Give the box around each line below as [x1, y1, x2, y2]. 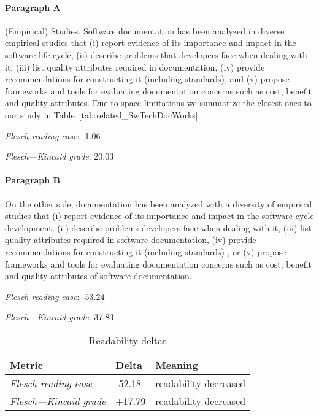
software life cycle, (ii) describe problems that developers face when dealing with [5, 48, 307, 61]
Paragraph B [5, 174, 61, 187]
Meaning [155, 357, 198, 372]
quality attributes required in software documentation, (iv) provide [5, 233, 256, 246]
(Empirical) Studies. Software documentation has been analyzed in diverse [5, 24, 285, 37]
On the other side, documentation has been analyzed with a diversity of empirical [5, 197, 312, 210]
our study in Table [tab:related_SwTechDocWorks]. [5, 108, 201, 121]
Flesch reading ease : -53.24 [5, 290, 105, 302]
